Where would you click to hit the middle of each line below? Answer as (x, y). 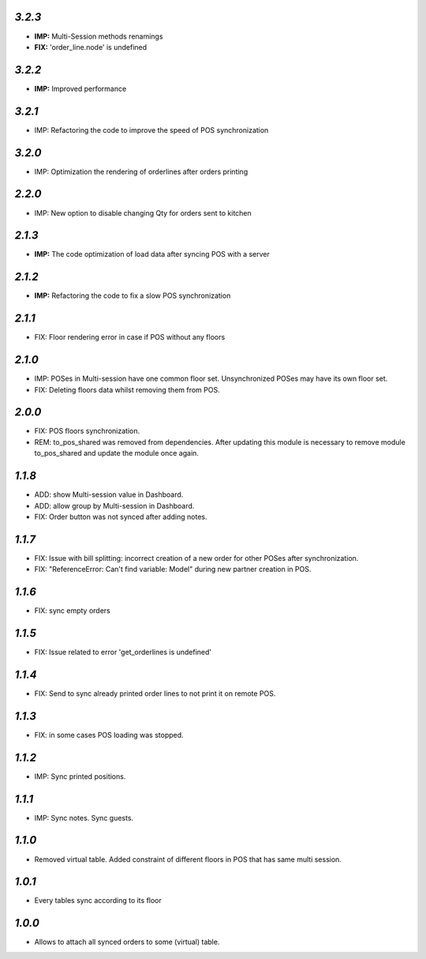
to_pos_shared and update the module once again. (116, 453)
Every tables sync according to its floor (98, 901)
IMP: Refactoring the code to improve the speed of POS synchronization (151, 130)
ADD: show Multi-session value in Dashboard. (109, 495)
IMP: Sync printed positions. (80, 776)
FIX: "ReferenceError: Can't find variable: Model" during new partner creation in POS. (173, 570)
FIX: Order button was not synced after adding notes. (121, 517)
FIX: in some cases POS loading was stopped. (109, 735)
